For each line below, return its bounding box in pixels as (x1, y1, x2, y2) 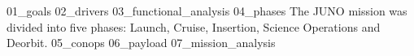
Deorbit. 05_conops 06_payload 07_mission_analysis (7, 34, 276, 51)
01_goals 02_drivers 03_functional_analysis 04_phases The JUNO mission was (7, 2, 407, 19)
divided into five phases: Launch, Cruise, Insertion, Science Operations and (7, 18, 381, 35)
